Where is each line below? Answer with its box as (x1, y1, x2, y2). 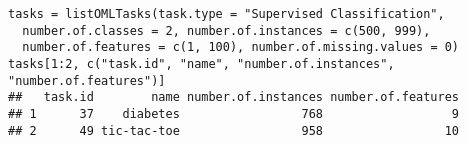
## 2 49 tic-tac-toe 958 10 (8, 123, 460, 138)
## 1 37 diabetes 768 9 (8, 106, 460, 121)
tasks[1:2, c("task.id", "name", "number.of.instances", (8, 56, 395, 71)
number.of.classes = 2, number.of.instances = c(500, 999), (22, 23, 431, 38)
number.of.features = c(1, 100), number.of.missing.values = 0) (22, 40, 460, 55)
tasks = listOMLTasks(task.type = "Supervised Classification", (8, 7, 445, 21)
